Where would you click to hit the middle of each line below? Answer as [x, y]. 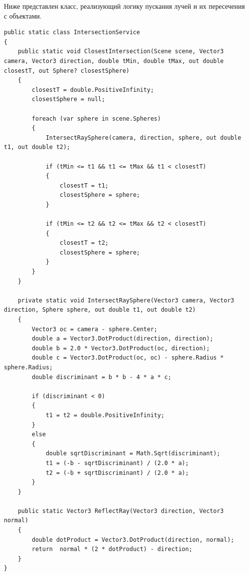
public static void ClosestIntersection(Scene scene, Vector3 [121, 52]
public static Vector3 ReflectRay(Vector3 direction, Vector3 [121, 511]
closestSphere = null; [68, 99]
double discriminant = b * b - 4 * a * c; [102, 377]
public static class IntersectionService [72, 32]
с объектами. [23, 15]
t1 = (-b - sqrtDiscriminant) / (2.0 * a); [117, 463]
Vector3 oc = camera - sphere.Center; [95, 329]
